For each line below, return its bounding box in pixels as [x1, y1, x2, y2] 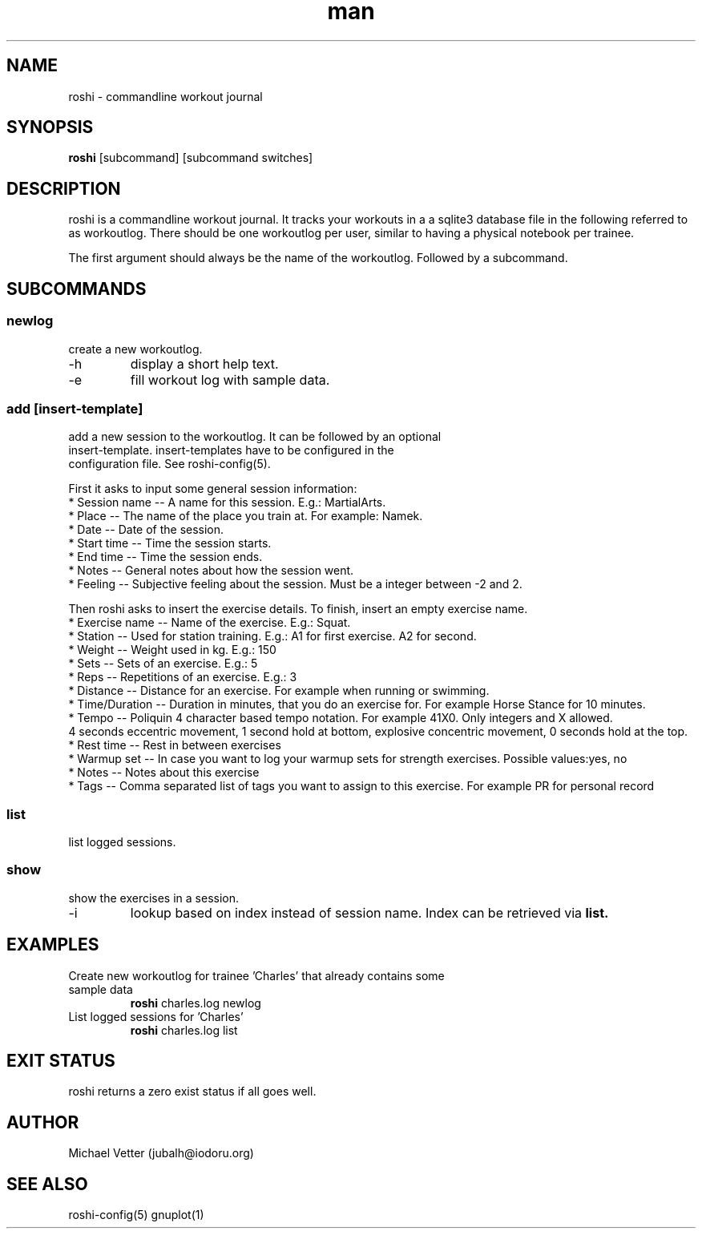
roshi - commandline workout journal [68, 89, 263, 103]
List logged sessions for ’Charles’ [68, 1009, 244, 1023]
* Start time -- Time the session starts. [68, 536, 272, 551]
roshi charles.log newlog [130, 995, 261, 1010]
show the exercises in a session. [68, 890, 240, 905]
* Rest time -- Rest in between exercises [68, 738, 281, 753]
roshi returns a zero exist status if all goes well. [68, 1084, 317, 1099]
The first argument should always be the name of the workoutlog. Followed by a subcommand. [68, 251, 568, 265]
